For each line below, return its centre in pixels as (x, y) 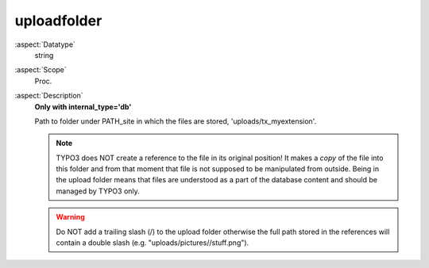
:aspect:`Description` (49, 96)
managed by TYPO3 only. (98, 191)
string (44, 55)
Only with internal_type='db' (83, 106)
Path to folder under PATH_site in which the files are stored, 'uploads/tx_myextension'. (176, 121)
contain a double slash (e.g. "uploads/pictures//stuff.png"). (153, 243)
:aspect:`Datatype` (45, 44)
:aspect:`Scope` (41, 70)
